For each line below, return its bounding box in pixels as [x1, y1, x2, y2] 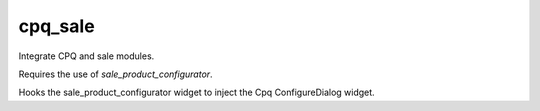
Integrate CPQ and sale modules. [18, 50, 155, 62]
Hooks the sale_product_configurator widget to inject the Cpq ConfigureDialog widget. [18, 86, 375, 99]
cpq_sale [18, 15, 95, 37]
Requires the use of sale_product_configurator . [18, 68, 214, 80]
